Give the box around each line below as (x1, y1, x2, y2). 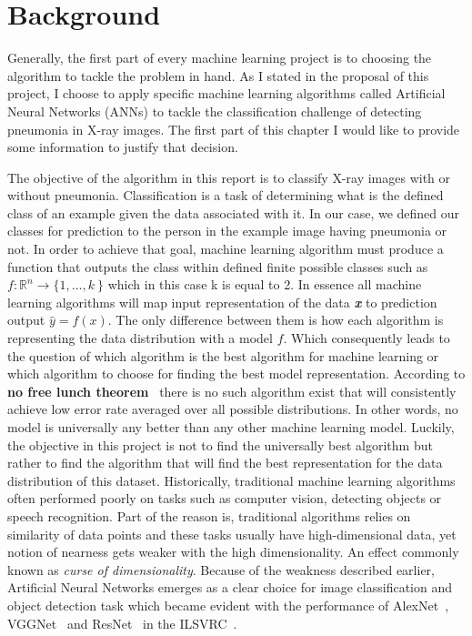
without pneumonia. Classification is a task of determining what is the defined (7, 186, 444, 205)
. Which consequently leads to (283, 328, 450, 348)
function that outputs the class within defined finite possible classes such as (7, 257, 428, 276)
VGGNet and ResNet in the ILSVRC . (7, 613, 237, 632)
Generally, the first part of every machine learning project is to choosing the (7, 48, 432, 67)
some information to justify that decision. (7, 137, 238, 156)
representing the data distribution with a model (7, 328, 273, 348)
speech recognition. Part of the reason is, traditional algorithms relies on (7, 506, 411, 525)
